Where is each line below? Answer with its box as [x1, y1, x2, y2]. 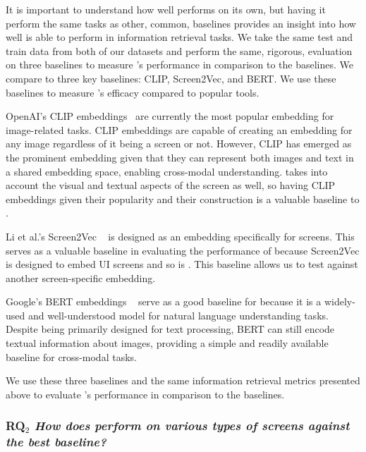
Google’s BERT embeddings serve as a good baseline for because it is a [6, 294, 322, 309]
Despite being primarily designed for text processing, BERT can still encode [6, 322, 335, 336]
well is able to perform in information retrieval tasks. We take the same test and [6, 30, 353, 44]
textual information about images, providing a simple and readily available [6, 336, 329, 350]
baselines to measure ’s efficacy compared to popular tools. [6, 85, 260, 99]
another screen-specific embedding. [6, 270, 156, 285]
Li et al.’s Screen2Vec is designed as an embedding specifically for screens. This [6, 228, 355, 243]
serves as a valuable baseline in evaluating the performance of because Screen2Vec [6, 243, 360, 257]
